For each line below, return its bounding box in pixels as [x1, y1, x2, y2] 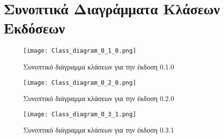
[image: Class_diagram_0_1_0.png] [23, 47, 137, 55]
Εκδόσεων [3, 18, 65, 38]
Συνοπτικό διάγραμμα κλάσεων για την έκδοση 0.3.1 [23, 125, 174, 135]
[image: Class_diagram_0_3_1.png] [23, 110, 137, 118]
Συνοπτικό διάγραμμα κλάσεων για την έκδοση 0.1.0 [23, 61, 174, 71]
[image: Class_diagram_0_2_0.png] [23, 79, 137, 86]
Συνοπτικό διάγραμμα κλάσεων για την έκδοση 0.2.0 [23, 93, 174, 103]
